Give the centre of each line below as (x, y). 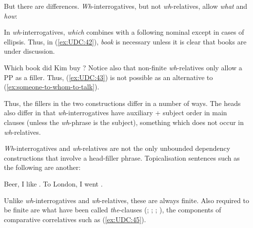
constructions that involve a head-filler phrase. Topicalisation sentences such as (122, 157)
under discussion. (29, 51)
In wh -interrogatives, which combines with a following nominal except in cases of (124, 32)
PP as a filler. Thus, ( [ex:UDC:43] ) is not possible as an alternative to (108, 77)
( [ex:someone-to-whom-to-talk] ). (52, 87)
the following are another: (42, 167)
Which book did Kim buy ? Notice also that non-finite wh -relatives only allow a (123, 67)
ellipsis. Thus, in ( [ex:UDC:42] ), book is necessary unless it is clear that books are (125, 41)
